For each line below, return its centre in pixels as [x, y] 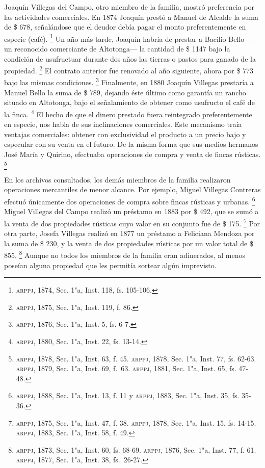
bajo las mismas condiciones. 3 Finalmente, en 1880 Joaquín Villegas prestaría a [129, 82]
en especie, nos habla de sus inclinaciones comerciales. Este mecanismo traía [123, 124]
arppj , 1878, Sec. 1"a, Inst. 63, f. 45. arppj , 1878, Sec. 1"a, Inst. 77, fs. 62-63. [136, 358]
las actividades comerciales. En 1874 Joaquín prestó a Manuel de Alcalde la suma [131, 17]
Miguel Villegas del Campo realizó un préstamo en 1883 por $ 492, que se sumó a [131, 211]
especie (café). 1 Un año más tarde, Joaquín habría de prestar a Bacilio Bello [124, 38]
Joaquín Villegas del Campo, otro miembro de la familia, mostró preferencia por [129, 7]
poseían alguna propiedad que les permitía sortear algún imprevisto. [110, 265]
